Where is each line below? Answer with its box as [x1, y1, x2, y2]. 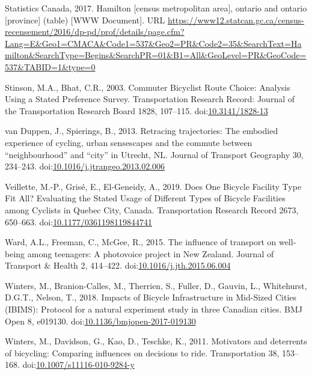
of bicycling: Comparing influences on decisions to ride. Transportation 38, [5, 346, 280, 359]
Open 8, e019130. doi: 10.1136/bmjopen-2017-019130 [5, 314, 196, 327]
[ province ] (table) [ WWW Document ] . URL [5, 13, 165, 26]
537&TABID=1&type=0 [5, 60, 96, 73]
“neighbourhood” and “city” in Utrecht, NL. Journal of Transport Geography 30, [5, 148, 304, 160]
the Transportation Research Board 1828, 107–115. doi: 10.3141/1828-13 [5, 104, 268, 117]
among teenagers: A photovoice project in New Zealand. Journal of [27, 247, 274, 260]
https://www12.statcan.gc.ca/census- [168, 13, 305, 26]
